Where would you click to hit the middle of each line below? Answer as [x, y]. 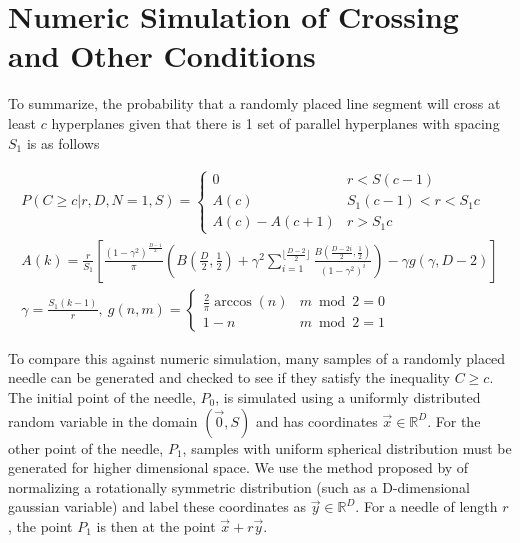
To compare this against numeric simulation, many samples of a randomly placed [257, 357]
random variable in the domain [103, 420]
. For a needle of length [426, 506]
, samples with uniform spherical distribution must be [347, 447]
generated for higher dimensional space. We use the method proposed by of [238, 467]
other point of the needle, [86, 447]
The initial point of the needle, [102, 396]
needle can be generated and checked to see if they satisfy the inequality [229, 377]
